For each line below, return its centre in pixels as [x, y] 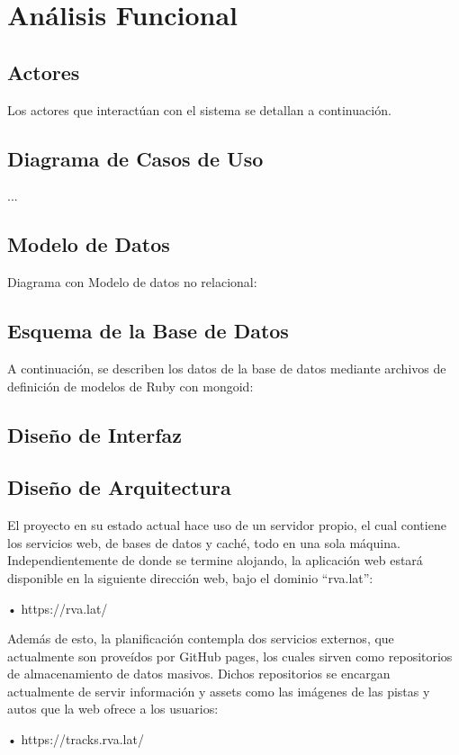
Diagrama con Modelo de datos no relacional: [132, 282]
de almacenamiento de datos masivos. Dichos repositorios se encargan [199, 674]
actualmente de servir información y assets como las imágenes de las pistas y [219, 691]
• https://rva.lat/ [58, 608]
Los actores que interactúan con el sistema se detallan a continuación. [199, 109]
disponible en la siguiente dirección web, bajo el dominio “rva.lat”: [190, 577]
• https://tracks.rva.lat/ [76, 739]
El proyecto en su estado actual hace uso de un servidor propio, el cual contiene [227, 525]
